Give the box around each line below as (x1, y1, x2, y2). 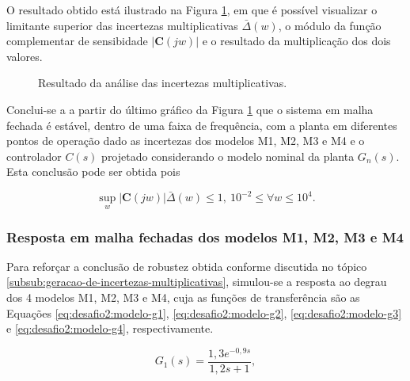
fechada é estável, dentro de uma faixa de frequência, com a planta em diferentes (6, 116, 397, 133)
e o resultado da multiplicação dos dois (202, 32, 391, 49)
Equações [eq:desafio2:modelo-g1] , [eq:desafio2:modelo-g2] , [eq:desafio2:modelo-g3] (6, 304, 402, 321)
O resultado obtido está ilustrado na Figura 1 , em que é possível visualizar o (6, 2, 378, 17)
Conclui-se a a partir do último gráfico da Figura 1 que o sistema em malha (6, 101, 374, 117)
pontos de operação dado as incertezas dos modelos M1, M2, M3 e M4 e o (6, 132, 365, 149)
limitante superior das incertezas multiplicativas (6, 17, 238, 33)
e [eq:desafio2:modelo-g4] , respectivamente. (6, 320, 214, 337)
